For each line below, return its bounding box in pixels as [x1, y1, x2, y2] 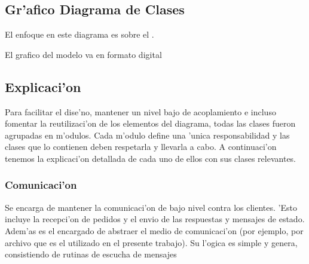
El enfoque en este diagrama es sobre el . [5, 28, 154, 41]
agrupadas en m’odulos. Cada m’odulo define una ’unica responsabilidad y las [5, 128, 290, 141]
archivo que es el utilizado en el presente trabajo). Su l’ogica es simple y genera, [5, 236, 298, 248]
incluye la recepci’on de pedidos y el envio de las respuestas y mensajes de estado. [5, 213, 305, 225]
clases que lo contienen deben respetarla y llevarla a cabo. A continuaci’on [5, 140, 277, 153]
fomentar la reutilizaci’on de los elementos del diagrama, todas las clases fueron [5, 117, 296, 130]
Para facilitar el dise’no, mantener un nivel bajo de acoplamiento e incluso [5, 105, 276, 118]
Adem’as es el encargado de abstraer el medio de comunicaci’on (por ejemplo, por [5, 224, 304, 237]
